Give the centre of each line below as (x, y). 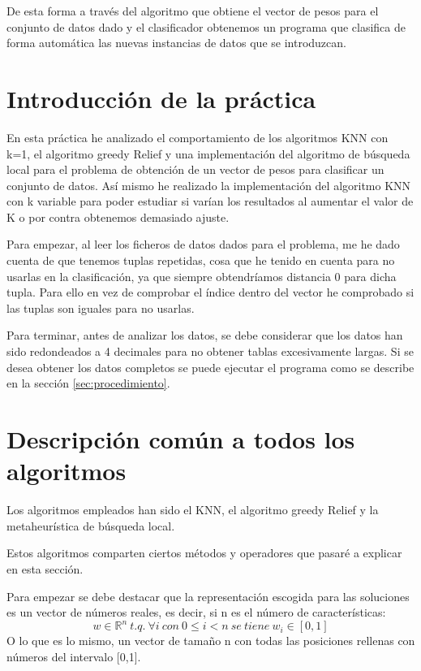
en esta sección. (45, 568)
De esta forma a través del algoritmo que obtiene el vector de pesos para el (193, 11)
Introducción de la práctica (161, 98)
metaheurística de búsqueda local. (91, 525)
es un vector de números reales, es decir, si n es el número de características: (196, 612)
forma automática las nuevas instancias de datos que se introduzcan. (176, 43)
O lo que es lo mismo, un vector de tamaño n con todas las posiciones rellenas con (211, 641)
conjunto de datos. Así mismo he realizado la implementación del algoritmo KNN (209, 185)
